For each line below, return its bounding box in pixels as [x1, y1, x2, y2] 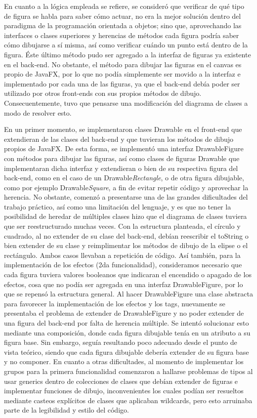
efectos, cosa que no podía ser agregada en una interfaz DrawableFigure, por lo [4, 279, 243, 289]
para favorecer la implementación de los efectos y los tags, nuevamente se [4, 298, 225, 308]
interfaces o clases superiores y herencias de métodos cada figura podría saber [4, 30, 239, 40]
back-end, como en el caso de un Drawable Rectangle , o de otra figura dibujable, [4, 172, 244, 183]
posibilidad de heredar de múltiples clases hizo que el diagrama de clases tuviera [4, 211, 247, 221]
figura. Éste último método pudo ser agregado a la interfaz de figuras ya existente [4, 49, 251, 59]
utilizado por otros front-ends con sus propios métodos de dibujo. [4, 88, 202, 98]
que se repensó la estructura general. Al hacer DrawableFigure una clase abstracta [4, 289, 253, 299]
